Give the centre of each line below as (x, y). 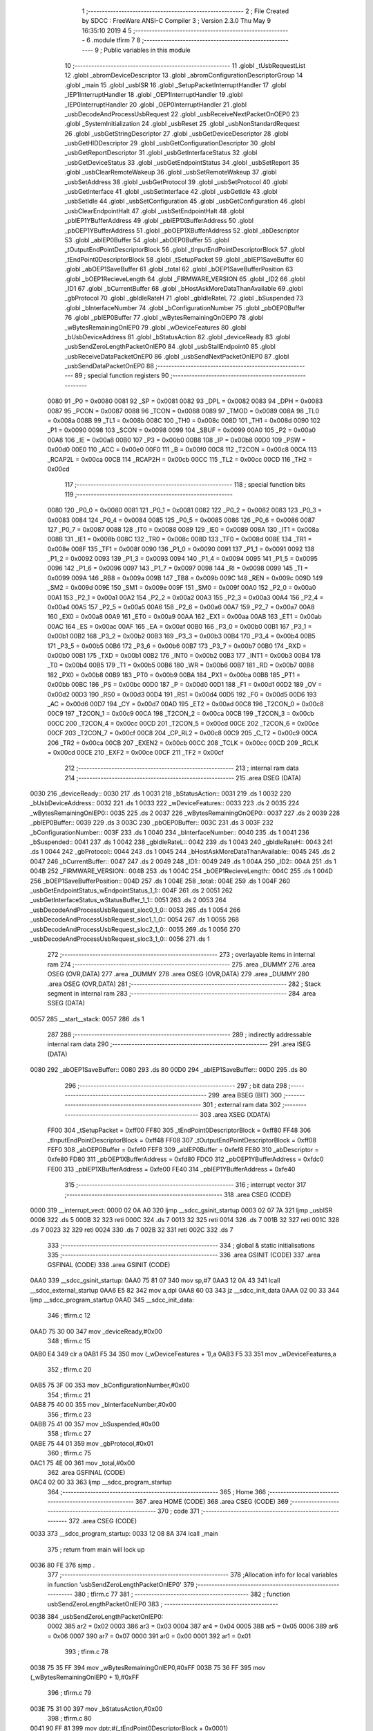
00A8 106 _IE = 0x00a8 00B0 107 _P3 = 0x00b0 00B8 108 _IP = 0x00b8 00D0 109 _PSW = (177, 440)
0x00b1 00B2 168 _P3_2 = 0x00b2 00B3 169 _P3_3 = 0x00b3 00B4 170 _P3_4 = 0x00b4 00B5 (181, 636)
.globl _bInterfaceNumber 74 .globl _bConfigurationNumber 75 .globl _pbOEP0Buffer (185, 307)
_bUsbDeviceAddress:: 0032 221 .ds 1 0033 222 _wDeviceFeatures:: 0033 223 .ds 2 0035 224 (165, 803)
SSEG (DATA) (66, 1003)
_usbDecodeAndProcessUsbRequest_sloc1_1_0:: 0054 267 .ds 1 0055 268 (135, 920)
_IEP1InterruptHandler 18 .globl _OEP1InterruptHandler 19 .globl (154, 95)
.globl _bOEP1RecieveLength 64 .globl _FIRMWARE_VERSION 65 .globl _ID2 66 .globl (185, 279)
